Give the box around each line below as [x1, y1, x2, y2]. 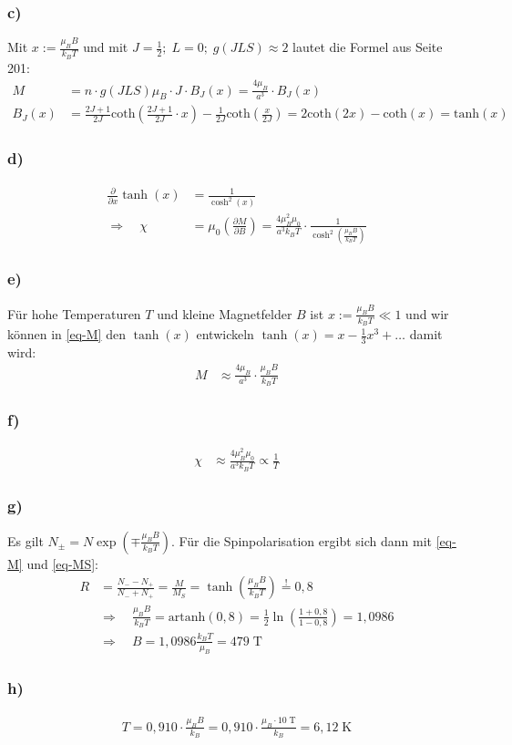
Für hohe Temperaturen [7, 304, 141, 323]
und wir [405, 304, 449, 323]
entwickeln [196, 325, 254, 344]
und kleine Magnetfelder [157, 304, 292, 323]
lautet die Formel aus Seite [292, 37, 443, 57]
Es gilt [7, 531, 44, 550]
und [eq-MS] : [26, 554, 99, 573]
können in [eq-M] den [7, 325, 126, 344]
